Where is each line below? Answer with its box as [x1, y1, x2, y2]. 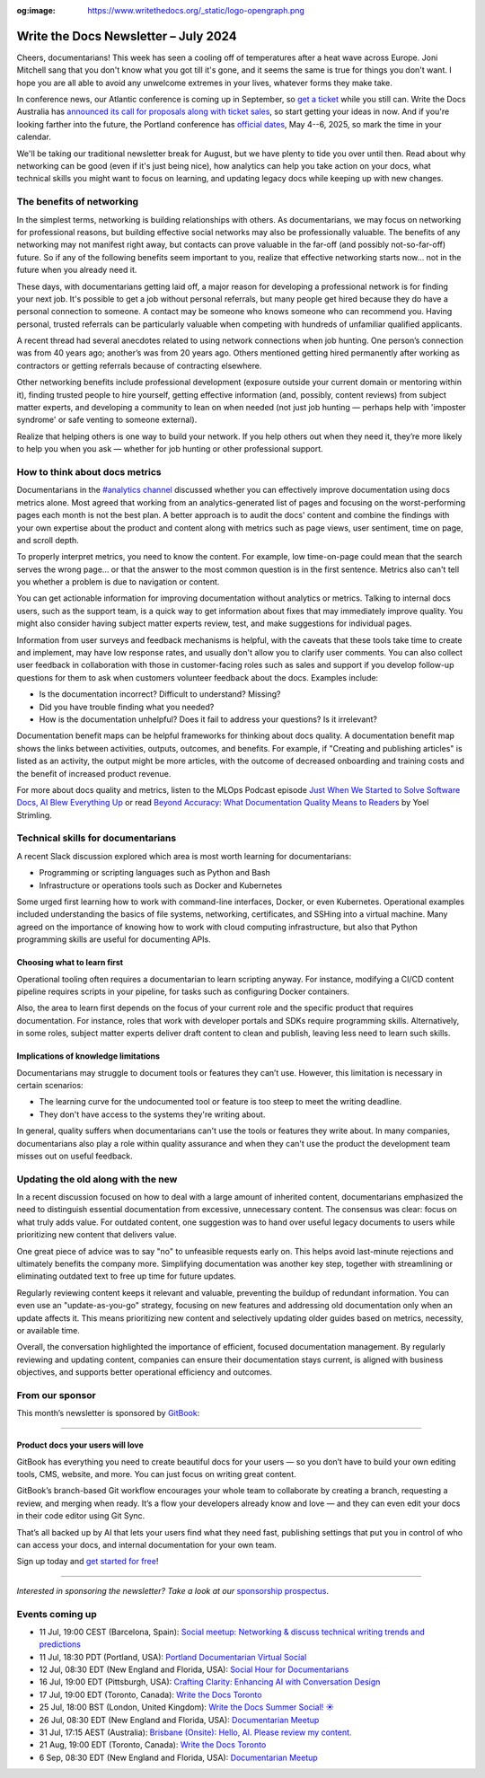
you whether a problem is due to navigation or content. [16, 577, 220, 587]
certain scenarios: [16, 1079, 84, 1090]
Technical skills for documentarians [16, 832, 177, 844]
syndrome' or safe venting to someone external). [16, 414, 198, 426]
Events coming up [16, 1607, 98, 1620]
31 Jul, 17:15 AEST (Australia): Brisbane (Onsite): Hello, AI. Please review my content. [39, 1727, 352, 1738]
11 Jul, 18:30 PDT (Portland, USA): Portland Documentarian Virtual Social [39, 1651, 307, 1662]
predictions [39, 1639, 81, 1650]
